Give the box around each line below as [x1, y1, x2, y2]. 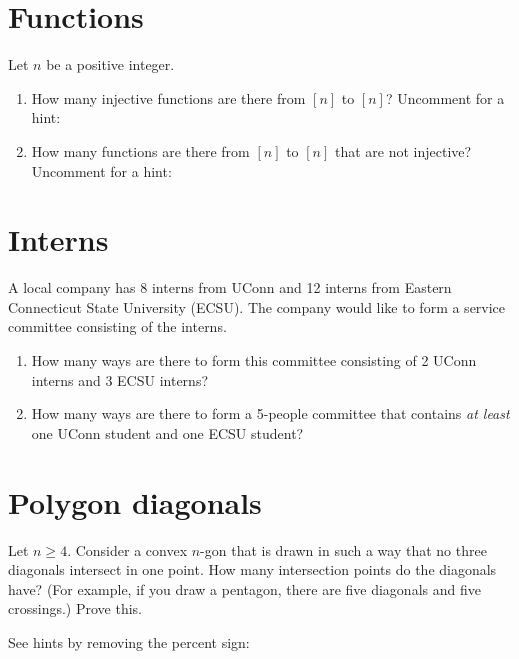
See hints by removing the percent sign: [8, 631, 250, 652]
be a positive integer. [46, 54, 175, 75]
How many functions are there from [31, 140, 250, 161]
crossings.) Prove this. [8, 598, 142, 619]
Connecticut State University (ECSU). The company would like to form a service [8, 296, 506, 317]
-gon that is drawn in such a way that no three [200, 539, 487, 560]
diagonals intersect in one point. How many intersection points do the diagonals [8, 559, 497, 580]
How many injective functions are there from [31, 87, 306, 108]
